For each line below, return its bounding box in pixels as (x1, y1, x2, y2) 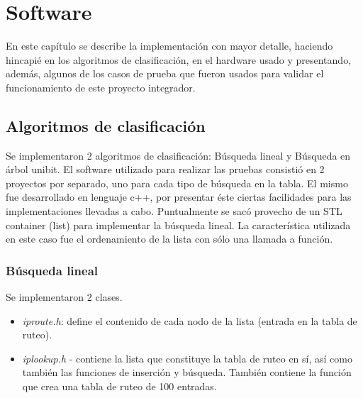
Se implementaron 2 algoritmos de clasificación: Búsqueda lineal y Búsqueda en (6, 148, 351, 162)
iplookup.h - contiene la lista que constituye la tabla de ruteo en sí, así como (22, 350, 352, 365)
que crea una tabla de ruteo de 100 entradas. (22, 379, 217, 394)
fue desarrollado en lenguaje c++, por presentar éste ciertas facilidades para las (6, 189, 352, 204)
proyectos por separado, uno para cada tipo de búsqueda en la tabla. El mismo (6, 175, 348, 190)
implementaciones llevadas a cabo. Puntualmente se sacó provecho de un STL (6, 204, 342, 219)
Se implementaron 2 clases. (6, 289, 123, 304)
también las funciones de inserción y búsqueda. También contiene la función (22, 365, 352, 380)
